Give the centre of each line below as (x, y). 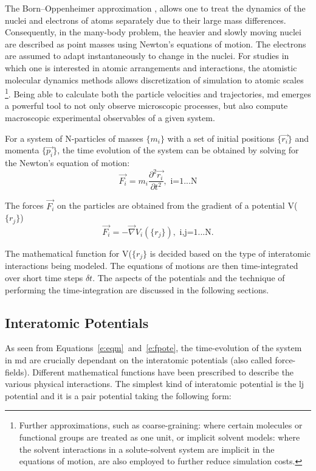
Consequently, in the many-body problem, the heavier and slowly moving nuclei (153, 32)
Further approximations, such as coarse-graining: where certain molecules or (161, 425)
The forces (24, 205)
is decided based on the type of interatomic (230, 253)
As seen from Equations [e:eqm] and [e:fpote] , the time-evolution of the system (153, 348)
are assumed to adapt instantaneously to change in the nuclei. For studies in (147, 56)
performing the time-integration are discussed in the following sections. (137, 289)
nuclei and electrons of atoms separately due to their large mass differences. (146, 20)
